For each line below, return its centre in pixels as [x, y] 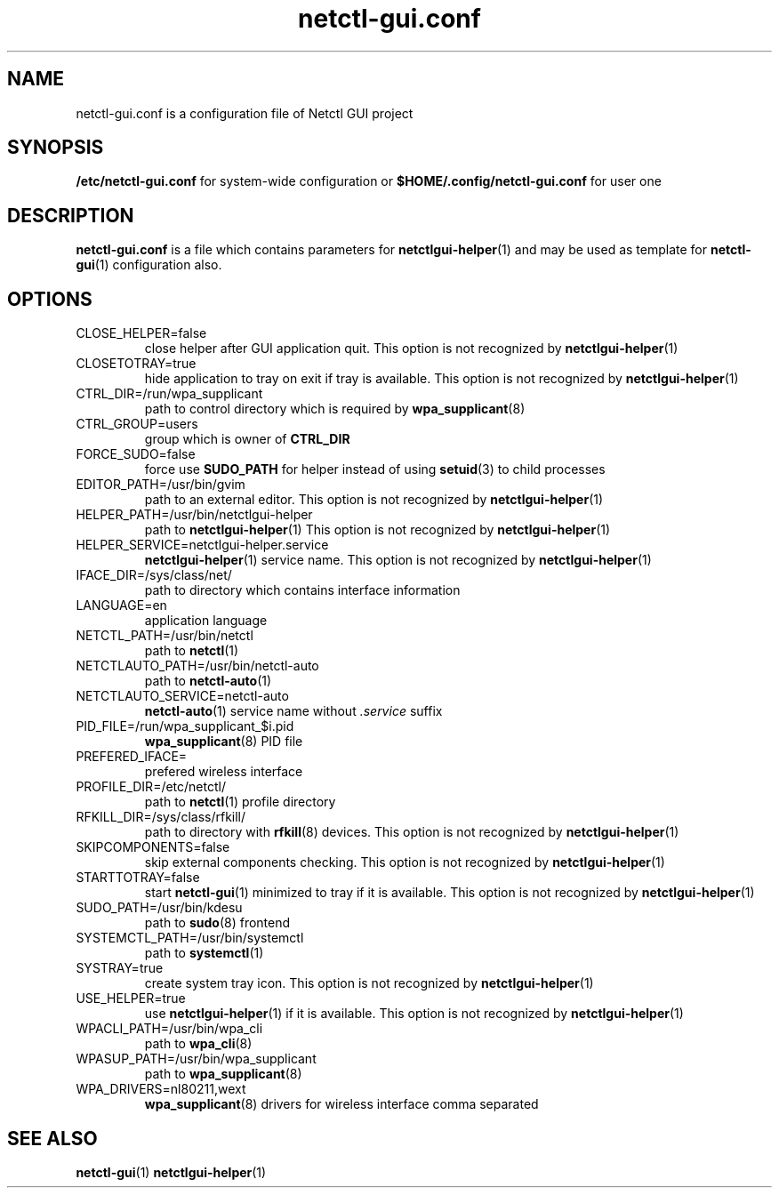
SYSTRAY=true [120, 968]
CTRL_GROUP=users [137, 424]
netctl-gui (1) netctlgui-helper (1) [171, 1172]
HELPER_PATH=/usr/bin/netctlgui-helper [194, 515]
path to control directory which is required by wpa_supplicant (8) [335, 409]
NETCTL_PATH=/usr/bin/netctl [165, 636]
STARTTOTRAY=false [138, 878]
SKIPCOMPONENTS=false [153, 847]
